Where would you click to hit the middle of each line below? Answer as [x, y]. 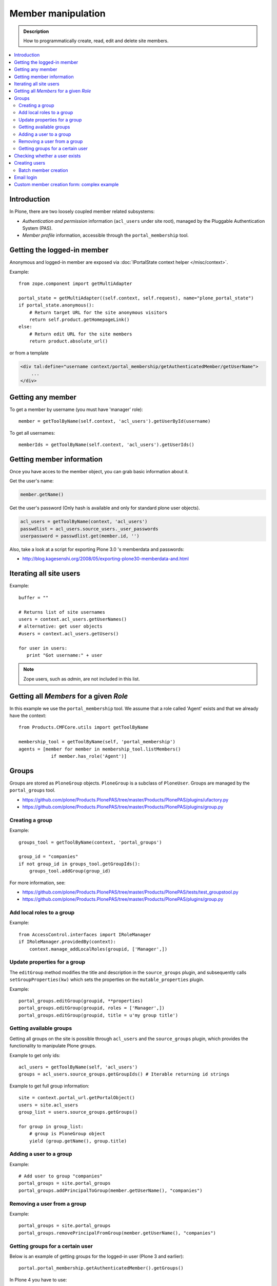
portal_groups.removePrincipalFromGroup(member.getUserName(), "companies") [117, 1233]
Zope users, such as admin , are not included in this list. [82, 678]
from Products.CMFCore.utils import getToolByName [84, 727]
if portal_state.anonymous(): [57, 305]
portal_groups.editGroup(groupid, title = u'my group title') [98, 1015]
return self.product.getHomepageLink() [79, 320]
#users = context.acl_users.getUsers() [69, 633]
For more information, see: [37, 883]
